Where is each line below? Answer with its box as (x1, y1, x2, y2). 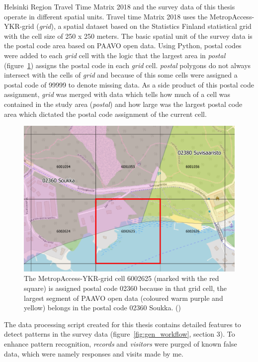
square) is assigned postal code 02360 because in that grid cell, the (24, 283, 227, 293)
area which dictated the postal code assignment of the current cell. (4, 108, 207, 119)
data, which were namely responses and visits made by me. (4, 348, 183, 359)
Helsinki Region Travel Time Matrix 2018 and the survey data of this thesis (4, 1, 235, 11)
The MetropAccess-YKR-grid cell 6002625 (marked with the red (24, 273, 219, 283)
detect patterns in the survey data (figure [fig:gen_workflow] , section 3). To (4, 329, 235, 339)
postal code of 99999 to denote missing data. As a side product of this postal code (4, 79, 255, 90)
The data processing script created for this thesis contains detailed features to (4, 319, 241, 329)
